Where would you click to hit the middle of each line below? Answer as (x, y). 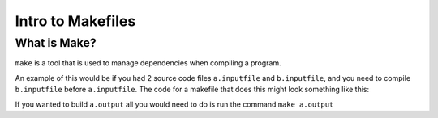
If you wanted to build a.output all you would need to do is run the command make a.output (174, 104)
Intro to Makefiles (75, 21)
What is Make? (56, 43)
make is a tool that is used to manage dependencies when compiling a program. (148, 63)
